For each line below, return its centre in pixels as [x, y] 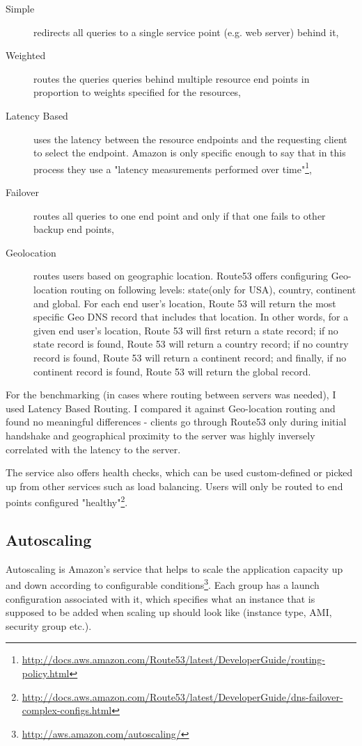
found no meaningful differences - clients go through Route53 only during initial [176, 422]
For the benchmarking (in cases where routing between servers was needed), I [171, 395]
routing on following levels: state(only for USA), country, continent [213, 289]
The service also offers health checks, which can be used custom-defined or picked [179, 472]
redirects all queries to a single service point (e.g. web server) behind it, [186, 32]
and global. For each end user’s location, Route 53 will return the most [185, 303]
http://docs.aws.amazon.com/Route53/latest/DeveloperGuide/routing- [173, 659]
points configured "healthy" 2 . [67, 501]
